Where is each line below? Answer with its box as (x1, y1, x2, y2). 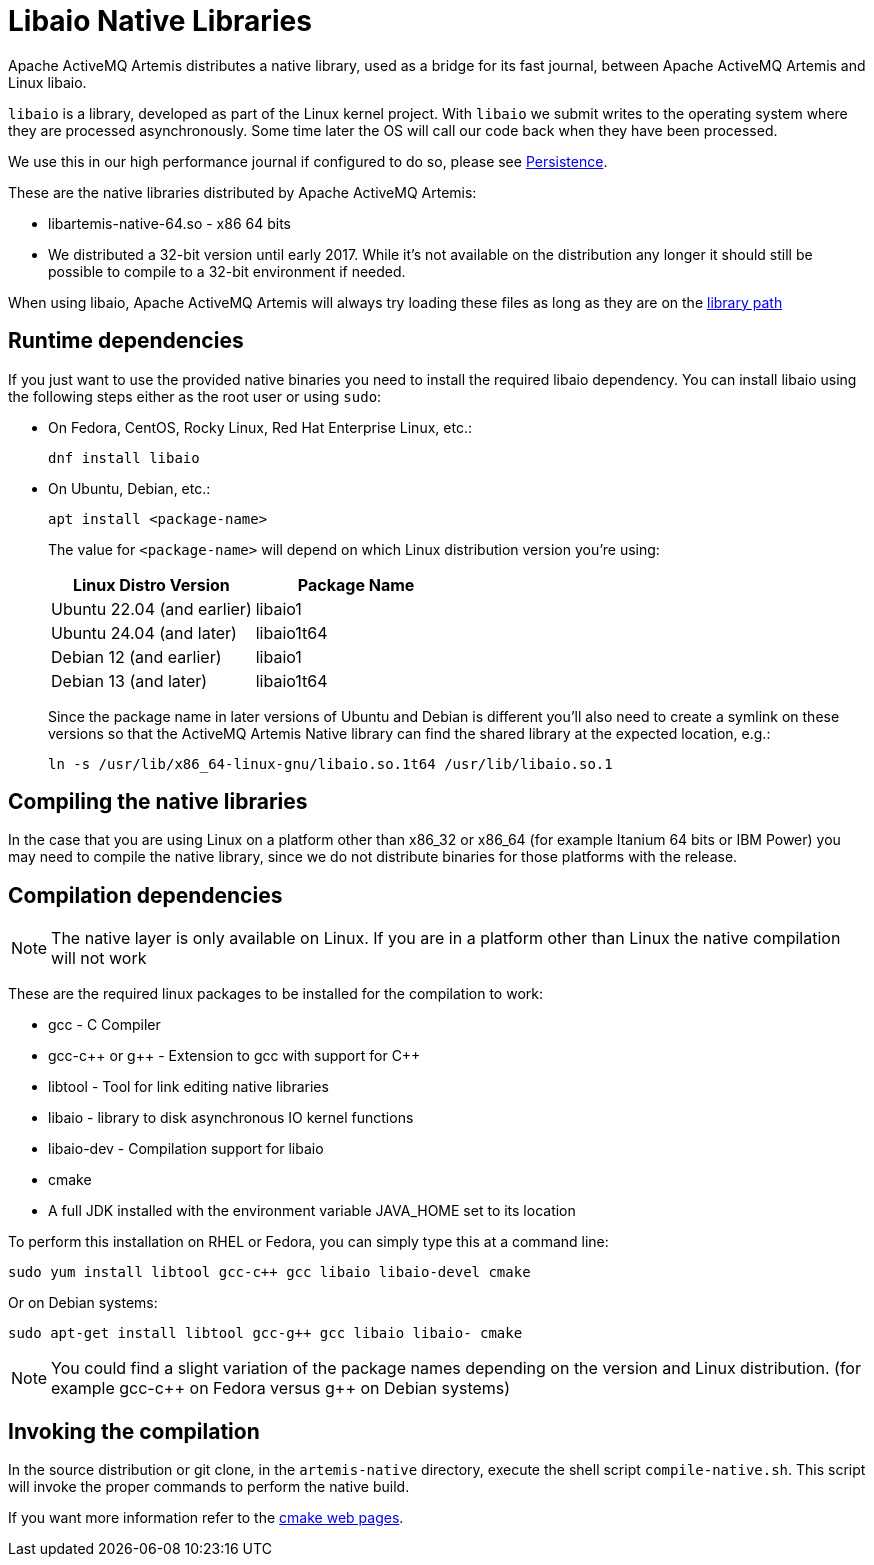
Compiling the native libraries (8, 789, 308, 815)
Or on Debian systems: (8, 1294, 158, 1312)
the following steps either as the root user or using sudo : (8, 387, 382, 405)
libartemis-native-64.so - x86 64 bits (48, 214, 291, 232)
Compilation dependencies (8, 882, 283, 908)
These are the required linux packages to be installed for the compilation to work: (8, 985, 543, 1003)
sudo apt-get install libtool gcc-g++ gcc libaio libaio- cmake (8, 1325, 523, 1342)
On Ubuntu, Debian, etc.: (48, 479, 211, 497)
